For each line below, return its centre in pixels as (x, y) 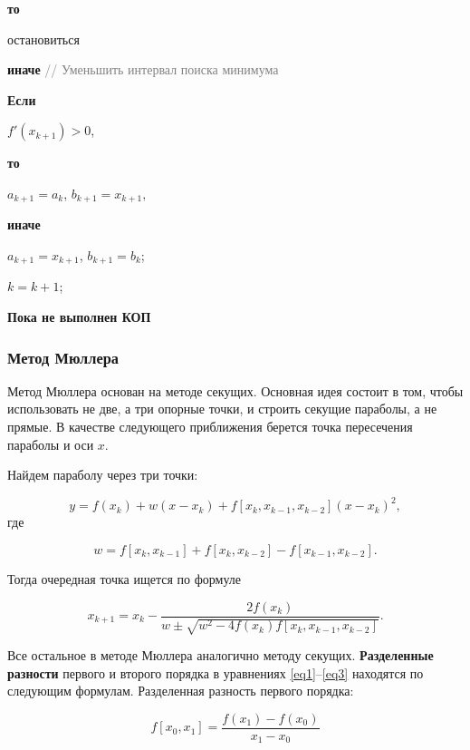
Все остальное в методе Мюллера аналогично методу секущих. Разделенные (221, 654)
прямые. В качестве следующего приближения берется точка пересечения (210, 427)
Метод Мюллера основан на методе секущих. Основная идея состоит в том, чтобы (235, 390)
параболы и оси (51, 444)
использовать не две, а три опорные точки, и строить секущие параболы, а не (222, 409)
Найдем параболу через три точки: (103, 475)
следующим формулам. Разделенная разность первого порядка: (181, 691)
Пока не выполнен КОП (79, 317)
